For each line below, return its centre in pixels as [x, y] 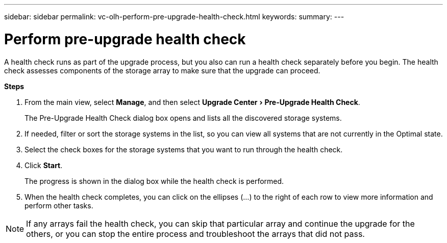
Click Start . [44, 165]
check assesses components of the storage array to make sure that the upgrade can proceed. [162, 70]
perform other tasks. [59, 205]
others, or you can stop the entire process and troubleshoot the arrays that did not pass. [195, 234]
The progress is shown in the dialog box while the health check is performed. [154, 181]
